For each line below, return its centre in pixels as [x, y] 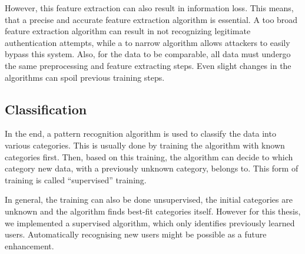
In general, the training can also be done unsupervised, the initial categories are [149, 199]
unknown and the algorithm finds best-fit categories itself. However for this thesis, [153, 211]
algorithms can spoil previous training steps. [85, 77]
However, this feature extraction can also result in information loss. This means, [149, 8]
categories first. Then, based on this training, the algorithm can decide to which [149, 156]
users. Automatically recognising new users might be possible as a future [136, 234]
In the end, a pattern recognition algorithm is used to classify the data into [140, 133]
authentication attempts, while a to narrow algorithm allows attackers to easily [147, 42]
